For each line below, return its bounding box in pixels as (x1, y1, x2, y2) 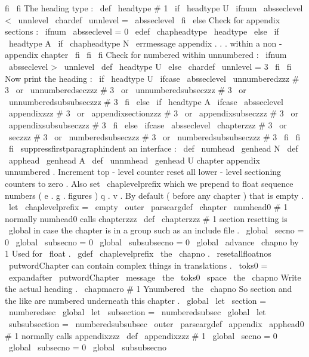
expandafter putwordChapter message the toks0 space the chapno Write (8, 270, 301, 283)
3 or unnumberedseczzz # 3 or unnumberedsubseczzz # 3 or (5, 84, 246, 96)
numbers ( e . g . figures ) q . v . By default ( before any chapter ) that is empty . (5, 189, 304, 201)
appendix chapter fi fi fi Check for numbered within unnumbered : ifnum (5, 48, 287, 61)
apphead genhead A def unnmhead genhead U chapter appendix (8, 153, 260, 166)
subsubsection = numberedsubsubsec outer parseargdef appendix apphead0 (8, 318, 304, 330)
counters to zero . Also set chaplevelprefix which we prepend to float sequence (5, 177, 293, 189)
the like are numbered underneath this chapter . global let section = (5, 294, 267, 306)
